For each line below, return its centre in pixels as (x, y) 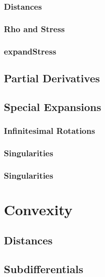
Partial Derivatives (52, 78)
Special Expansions (52, 106)
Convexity (38, 209)
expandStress (30, 51)
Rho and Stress (34, 28)
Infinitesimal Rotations (50, 131)
